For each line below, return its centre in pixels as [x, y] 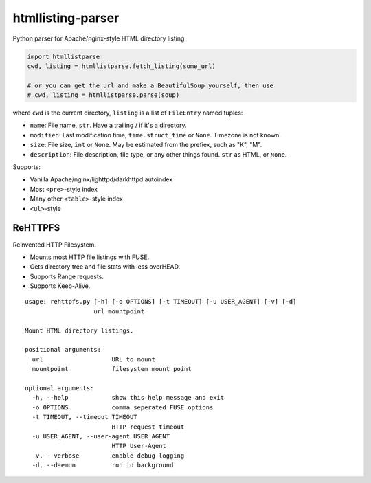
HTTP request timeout [148, 427]
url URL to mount [94, 359]
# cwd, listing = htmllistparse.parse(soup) [103, 95]
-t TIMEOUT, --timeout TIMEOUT [85, 417]
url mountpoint [119, 311]
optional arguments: [59, 388]
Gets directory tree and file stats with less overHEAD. [105, 267]
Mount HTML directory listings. [79, 330]
